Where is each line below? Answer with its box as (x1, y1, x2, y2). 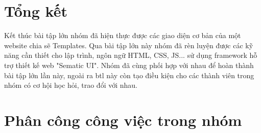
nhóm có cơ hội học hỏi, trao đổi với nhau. (4, 80, 138, 90)
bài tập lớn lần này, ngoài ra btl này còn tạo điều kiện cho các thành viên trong (4, 70, 254, 80)
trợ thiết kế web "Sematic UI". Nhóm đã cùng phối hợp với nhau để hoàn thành (4, 59, 254, 70)
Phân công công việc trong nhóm (4, 109, 242, 130)
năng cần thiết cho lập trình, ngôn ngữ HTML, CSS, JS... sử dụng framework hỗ (4, 50, 257, 60)
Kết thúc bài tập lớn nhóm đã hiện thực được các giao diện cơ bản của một (4, 30, 241, 41)
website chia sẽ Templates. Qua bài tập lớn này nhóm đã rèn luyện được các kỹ (4, 40, 253, 50)
